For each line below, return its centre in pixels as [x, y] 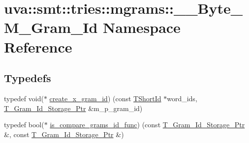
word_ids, [182, 98]
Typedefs [28, 78]
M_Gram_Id [51, 27]
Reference [38, 46]
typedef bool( [24, 125]
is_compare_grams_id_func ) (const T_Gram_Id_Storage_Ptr [147, 125]
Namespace [142, 27]
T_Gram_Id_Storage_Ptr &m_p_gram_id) [73, 108]
